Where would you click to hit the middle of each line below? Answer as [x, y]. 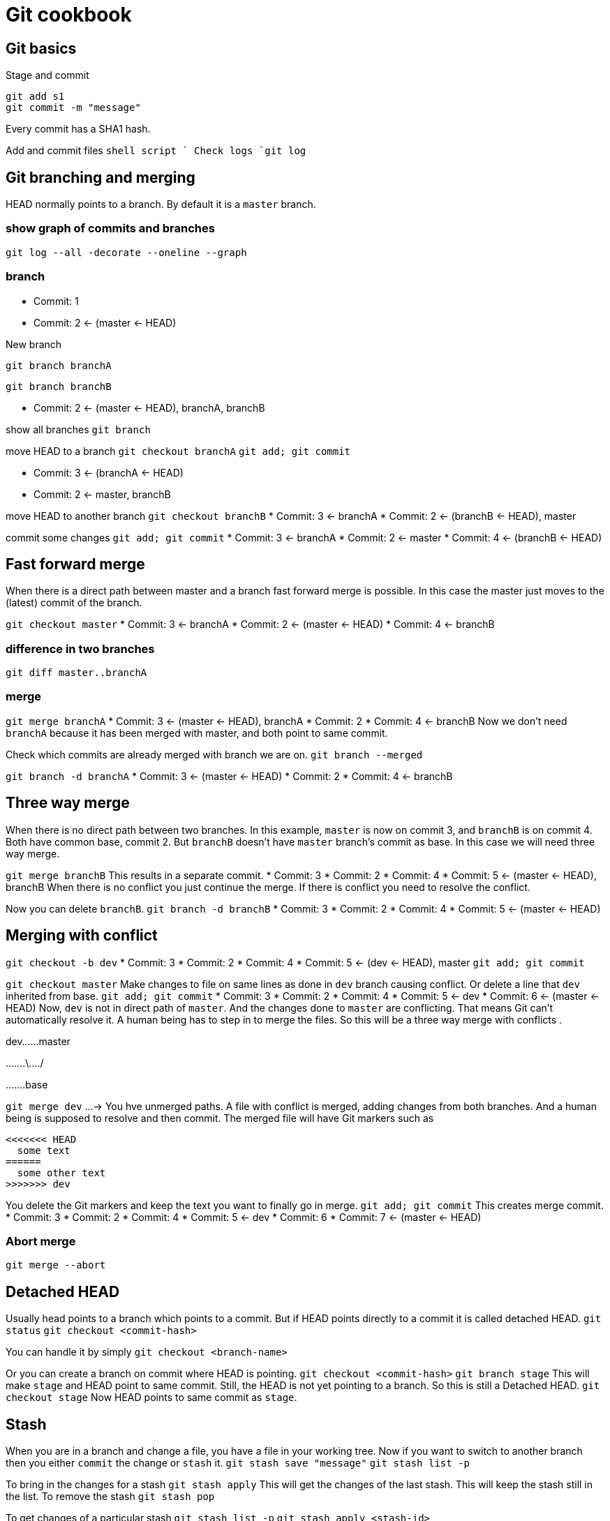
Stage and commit [47, 75]
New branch [34, 344]
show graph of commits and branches [110, 228]
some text [44, 1150]
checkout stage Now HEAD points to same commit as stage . [151, 1398]
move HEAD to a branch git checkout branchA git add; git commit [178, 451]
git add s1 [35, 97]
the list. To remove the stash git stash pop [110, 1496]
